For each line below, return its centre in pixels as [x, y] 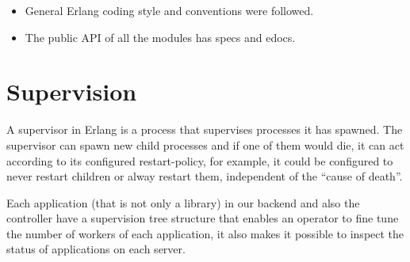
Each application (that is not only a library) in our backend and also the [183, 202]
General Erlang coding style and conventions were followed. [169, 10]
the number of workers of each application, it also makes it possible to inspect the [205, 233]
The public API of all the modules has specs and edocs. [160, 37]
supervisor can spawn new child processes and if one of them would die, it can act [205, 144]
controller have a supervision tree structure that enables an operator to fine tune [203, 218]
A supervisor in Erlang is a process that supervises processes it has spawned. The [205, 129]
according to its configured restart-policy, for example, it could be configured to [200, 160]
